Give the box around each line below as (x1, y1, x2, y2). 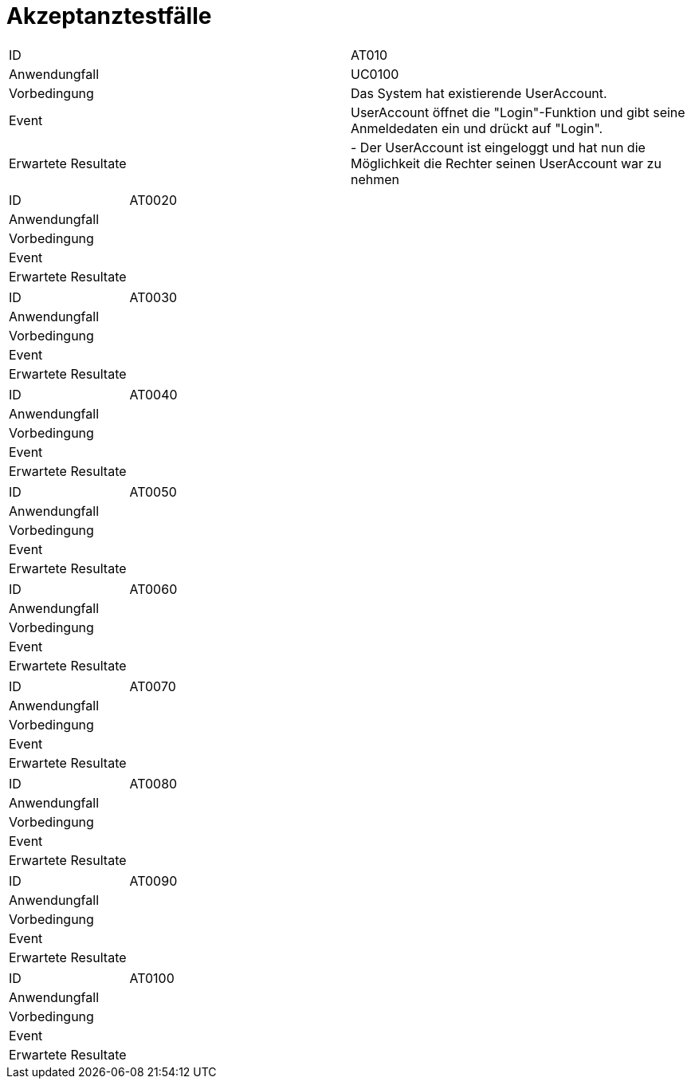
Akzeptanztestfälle (6, 2, 212, 29)
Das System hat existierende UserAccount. (351, 85, 607, 101)
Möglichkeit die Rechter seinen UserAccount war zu (351, 155, 662, 171)
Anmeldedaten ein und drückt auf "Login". (351, 120, 603, 136)
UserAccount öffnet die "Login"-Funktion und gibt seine (351, 104, 685, 120)
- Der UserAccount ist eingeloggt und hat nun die (351, 139, 646, 155)
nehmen (351, 171, 400, 187)
